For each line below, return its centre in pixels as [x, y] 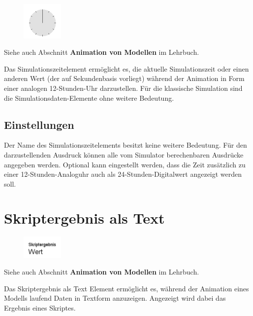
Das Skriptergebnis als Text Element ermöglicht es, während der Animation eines [126, 288]
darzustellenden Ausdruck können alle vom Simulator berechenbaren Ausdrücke [124, 154]
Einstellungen [39, 124]
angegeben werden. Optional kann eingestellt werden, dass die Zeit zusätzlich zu [125, 164]
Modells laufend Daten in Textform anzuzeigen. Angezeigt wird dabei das [115, 298]
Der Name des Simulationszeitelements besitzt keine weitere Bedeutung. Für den [126, 145]
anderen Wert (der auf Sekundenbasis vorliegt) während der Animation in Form [124, 78]
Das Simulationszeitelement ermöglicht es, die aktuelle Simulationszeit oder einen [126, 68]
